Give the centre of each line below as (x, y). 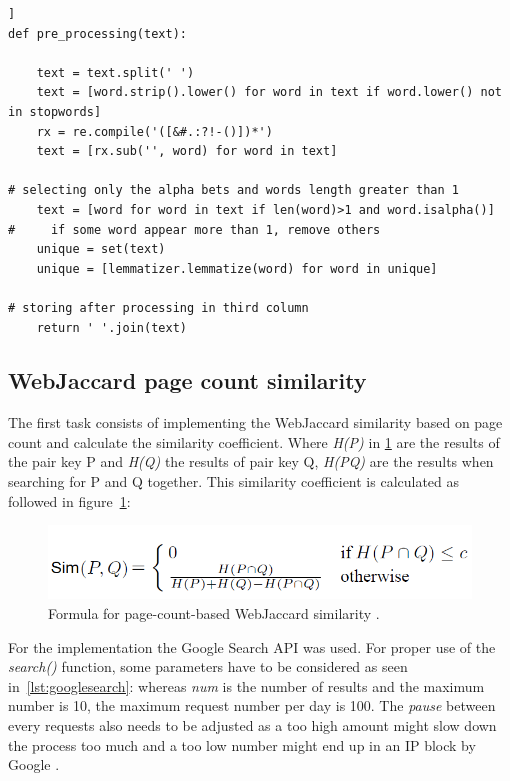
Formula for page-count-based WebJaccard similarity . (214, 613)
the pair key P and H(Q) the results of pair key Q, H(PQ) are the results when (251, 461)
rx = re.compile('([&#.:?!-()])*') (154, 131)
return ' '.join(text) (111, 327)
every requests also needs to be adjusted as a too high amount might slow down (252, 725)
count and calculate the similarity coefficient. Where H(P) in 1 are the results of (254, 441)
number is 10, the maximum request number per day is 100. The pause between (252, 705)
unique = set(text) (101, 249)
